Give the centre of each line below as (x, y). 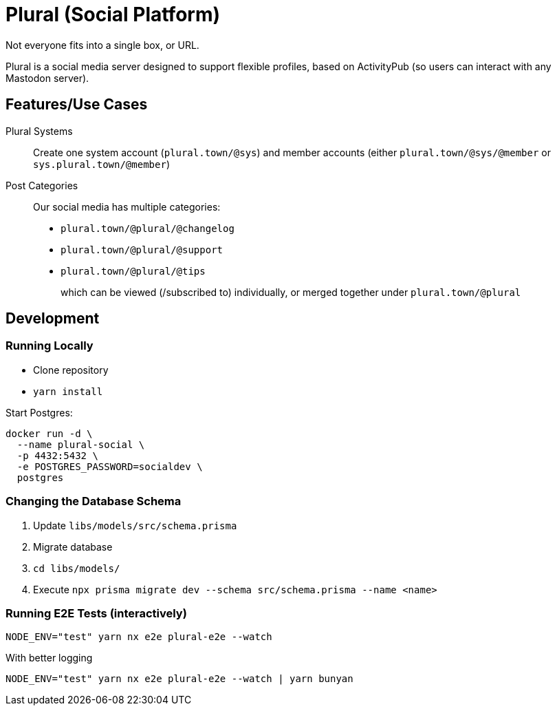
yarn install (68, 391)
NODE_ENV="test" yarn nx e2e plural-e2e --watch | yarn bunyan (179, 679)
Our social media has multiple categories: (127, 206)
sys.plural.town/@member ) (101, 164)
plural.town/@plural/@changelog (148, 228)
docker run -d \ (49, 433)
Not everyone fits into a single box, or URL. (102, 45)
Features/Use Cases (77, 105)
